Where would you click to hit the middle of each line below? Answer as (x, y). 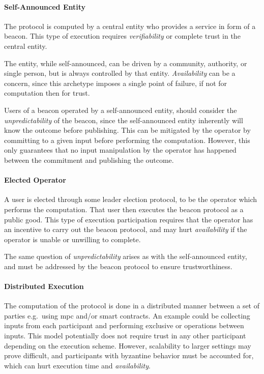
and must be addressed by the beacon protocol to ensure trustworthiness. (118, 266)
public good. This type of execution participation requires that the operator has (129, 219)
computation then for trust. (47, 93)
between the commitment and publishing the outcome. (89, 160)
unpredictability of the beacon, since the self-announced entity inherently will (124, 120)
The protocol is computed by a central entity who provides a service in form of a (130, 26)
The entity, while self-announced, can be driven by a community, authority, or (126, 63)
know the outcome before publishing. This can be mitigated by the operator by (127, 130)
